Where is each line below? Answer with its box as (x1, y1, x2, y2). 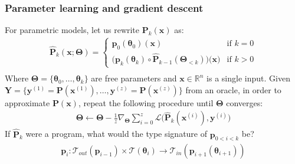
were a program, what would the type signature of (25, 127, 208, 140)
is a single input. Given (206, 72, 290, 84)
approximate (5, 96, 50, 109)
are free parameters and (91, 72, 177, 84)
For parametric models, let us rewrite (5, 24, 140, 36)
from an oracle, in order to (185, 83, 281, 96)
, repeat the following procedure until (78, 96, 214, 109)
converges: (226, 96, 263, 109)
